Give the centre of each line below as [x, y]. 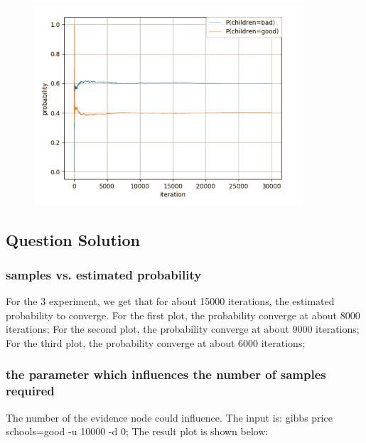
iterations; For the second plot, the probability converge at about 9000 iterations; [183, 329]
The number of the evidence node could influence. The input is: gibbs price [169, 417]
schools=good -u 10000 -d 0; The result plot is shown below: [137, 431]
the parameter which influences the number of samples [166, 374]
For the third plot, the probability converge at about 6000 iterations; [156, 342]
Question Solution [73, 239]
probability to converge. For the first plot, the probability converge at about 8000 [183, 315]
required [30, 391]
